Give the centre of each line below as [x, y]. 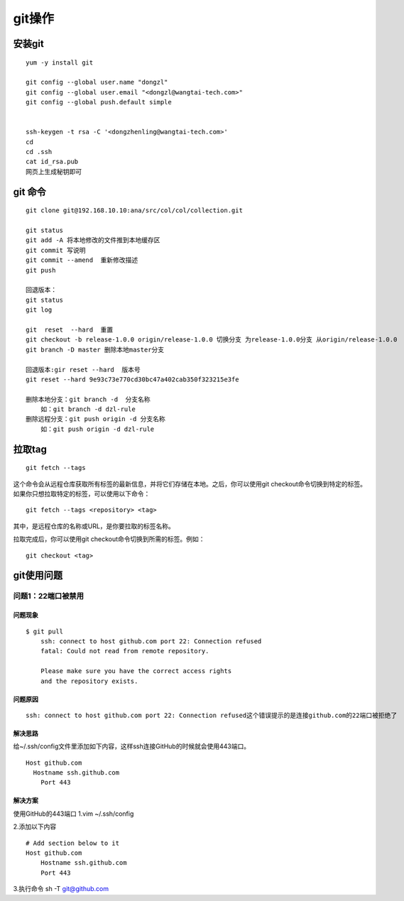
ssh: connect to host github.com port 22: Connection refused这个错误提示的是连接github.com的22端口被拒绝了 [212, 715]
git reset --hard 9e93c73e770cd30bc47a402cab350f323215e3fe [132, 379]
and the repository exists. [89, 681]
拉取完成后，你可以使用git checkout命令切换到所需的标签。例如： [109, 539]
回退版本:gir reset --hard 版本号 [83, 370]
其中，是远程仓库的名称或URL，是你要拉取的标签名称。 [94, 526]
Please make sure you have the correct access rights [136, 671]
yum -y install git [60, 62]
